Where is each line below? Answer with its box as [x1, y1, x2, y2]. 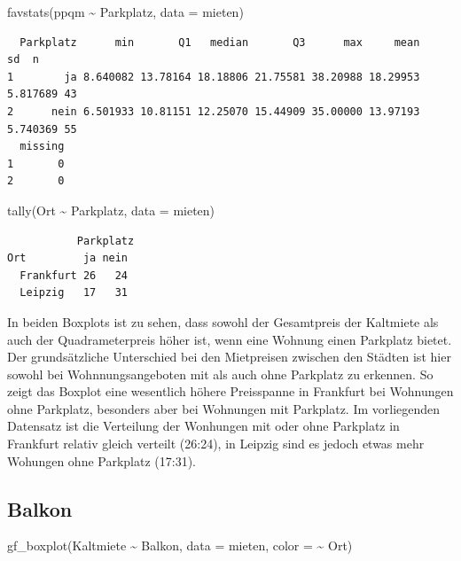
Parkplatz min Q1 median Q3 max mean [20, 35, 420, 49]
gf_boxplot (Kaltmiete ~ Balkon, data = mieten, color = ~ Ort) [7, 536, 353, 555]
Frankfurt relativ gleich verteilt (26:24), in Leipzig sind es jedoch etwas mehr [7, 434, 425, 453]
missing [20, 140, 65, 153]
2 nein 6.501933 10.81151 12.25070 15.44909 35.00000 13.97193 [7, 105, 420, 118]
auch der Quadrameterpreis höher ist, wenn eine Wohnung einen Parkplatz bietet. [7, 330, 452, 348]
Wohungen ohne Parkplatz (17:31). [7, 451, 196, 470]
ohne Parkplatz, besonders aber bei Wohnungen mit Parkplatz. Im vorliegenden [7, 399, 441, 417]
